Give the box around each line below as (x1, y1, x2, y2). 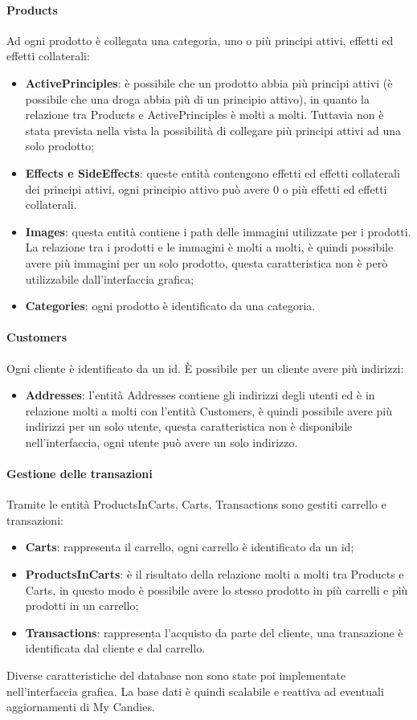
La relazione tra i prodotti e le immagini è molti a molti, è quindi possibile (25, 239, 394, 256)
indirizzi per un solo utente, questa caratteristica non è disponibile (25, 418, 353, 435)
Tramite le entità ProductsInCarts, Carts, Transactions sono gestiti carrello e (6, 496, 386, 513)
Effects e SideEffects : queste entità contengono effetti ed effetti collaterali (25, 164, 400, 181)
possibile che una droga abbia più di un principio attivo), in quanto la (25, 90, 370, 107)
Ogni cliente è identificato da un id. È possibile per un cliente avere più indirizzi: (6, 359, 404, 376)
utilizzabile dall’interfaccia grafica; (25, 270, 194, 287)
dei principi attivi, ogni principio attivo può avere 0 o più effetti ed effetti (25, 180, 387, 197)
